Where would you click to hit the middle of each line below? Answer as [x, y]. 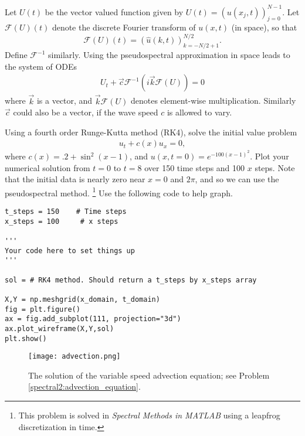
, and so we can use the [237, 179]
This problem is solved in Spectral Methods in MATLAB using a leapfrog [149, 415]
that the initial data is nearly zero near [75, 179]
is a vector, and [65, 101]
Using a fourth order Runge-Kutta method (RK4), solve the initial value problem [151, 132]
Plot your [272, 156]
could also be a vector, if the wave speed [86, 112]
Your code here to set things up [70, 251]
